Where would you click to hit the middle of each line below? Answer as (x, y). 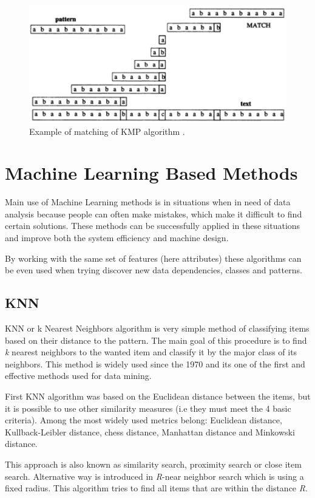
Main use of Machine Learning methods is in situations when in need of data (148, 202)
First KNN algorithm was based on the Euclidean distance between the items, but (158, 396)
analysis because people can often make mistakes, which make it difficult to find (154, 213)
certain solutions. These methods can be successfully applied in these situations (153, 226)
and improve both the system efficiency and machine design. (117, 238)
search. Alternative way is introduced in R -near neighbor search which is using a (154, 476)
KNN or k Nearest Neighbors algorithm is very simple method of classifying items (157, 328)
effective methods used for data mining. (78, 376)
